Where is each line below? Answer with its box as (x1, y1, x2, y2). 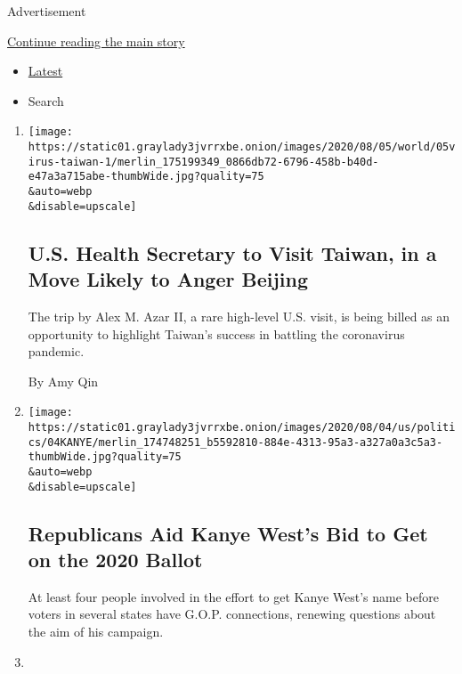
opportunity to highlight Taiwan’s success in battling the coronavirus (28, 324, 405, 343)
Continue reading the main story (7, 31, 185, 50)
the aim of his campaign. (28, 622, 164, 640)
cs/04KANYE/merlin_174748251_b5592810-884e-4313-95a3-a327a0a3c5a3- (28, 435, 443, 449)
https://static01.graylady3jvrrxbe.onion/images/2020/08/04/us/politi (28, 420, 456, 434)
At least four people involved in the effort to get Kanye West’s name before (28, 587, 439, 605)
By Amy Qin (28, 371, 99, 390)
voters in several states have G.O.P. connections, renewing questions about (28, 605, 436, 623)
